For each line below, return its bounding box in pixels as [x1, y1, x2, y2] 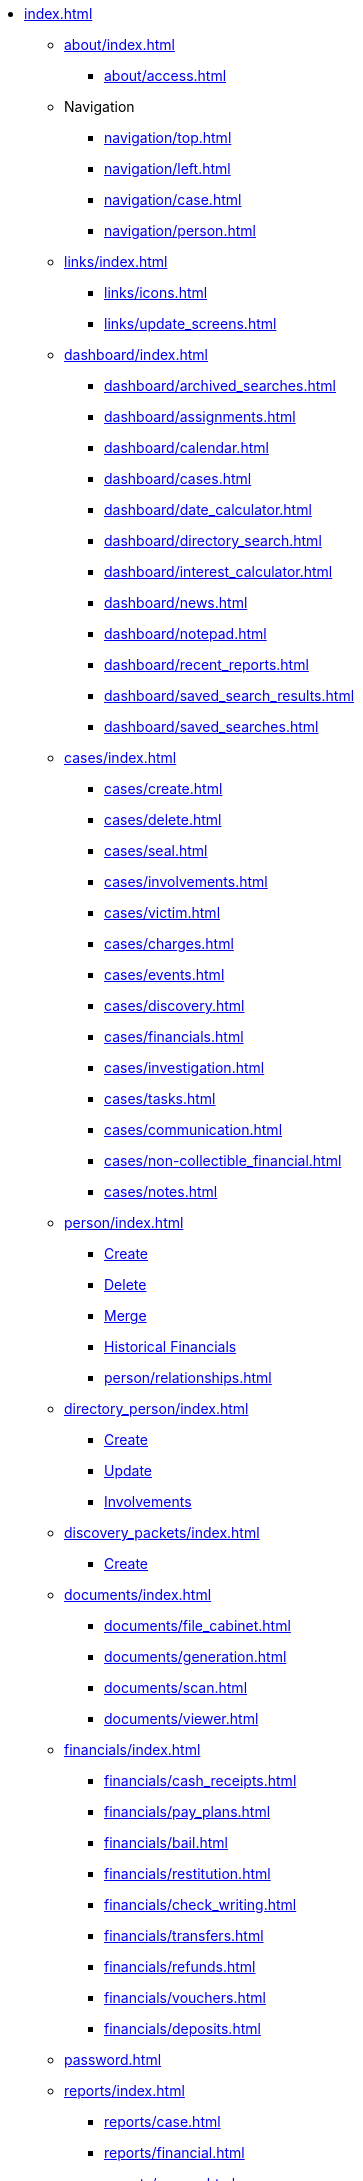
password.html [64, 2051, 162, 2068]
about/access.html [104, 67, 227, 84]
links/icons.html [104, 284, 208, 301]
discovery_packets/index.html [64, 1524, 260, 1541]
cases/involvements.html [104, 873, 268, 890]
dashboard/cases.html [104, 470, 252, 487]
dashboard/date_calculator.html [104, 501, 312, 518]
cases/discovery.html [104, 997, 245, 1014]
